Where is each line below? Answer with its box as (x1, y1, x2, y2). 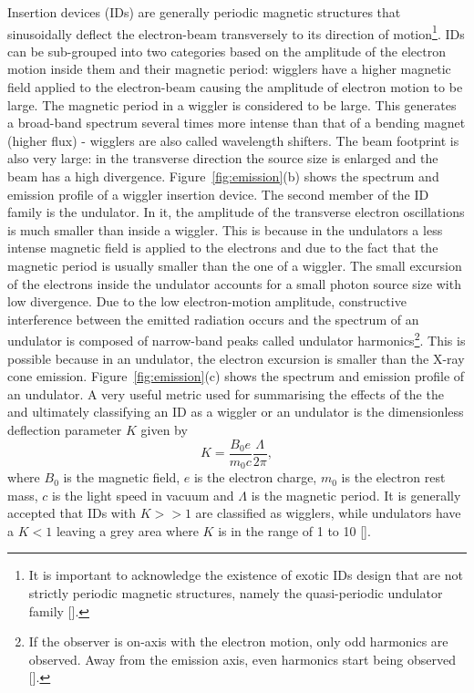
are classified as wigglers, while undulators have (195, 503, 461, 522)
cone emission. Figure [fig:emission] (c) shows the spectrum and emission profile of (7, 367, 465, 386)
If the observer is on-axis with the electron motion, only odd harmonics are (28, 632, 448, 651)
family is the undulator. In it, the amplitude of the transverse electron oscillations (7, 202, 465, 222)
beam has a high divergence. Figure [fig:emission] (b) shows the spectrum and (7, 167, 439, 185)
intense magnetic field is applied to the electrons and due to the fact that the (7, 238, 438, 257)
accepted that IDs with (7, 503, 137, 522)
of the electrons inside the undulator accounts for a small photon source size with (7, 274, 461, 293)
